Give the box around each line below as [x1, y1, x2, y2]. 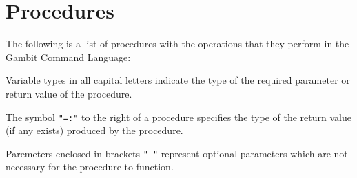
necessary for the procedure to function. [6, 159, 174, 174]
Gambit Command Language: [6, 49, 131, 64]
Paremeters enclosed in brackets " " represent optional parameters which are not [6, 146, 348, 160]
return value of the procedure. [6, 86, 132, 100]
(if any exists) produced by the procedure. [6, 123, 183, 137]
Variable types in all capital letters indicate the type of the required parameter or [6, 73, 350, 87]
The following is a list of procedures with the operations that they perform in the [6, 36, 349, 51]
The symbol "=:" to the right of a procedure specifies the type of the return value [6, 109, 351, 124]
